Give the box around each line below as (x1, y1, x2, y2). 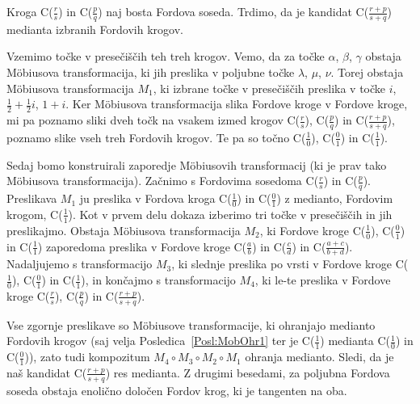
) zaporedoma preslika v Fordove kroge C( (37, 238, 247, 255)
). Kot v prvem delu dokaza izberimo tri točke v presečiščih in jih (68, 205, 393, 222)
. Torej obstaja (330, 64, 404, 81)
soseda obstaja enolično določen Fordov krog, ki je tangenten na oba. (6, 381, 347, 398)
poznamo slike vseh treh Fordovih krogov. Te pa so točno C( (6, 128, 306, 145)
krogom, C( (6, 205, 63, 222)
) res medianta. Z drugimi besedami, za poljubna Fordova (105, 364, 390, 381)
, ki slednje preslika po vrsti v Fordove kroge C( (171, 255, 409, 272)
